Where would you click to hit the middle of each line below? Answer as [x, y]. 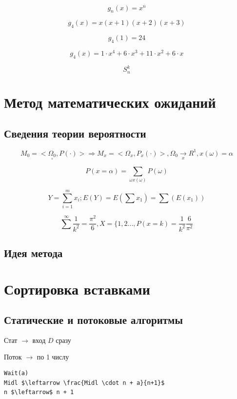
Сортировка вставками [77, 289]
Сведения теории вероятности [75, 133]
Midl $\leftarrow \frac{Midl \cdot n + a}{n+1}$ [84, 383]
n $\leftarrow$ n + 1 [39, 392]
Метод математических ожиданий [110, 102]
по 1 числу [53, 356]
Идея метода [33, 252]
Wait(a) [16, 373]
